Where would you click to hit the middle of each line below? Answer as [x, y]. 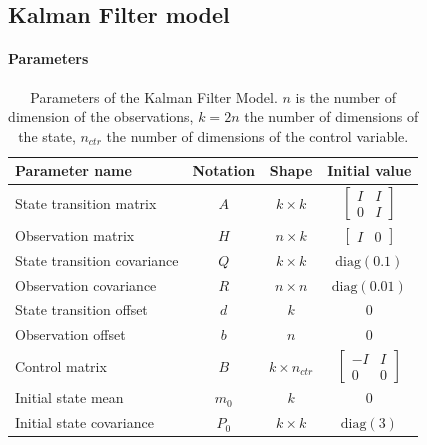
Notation [223, 170]
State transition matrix [86, 202]
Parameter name [73, 170]
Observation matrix [75, 234]
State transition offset [81, 309]
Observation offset [70, 334]
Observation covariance [86, 284]
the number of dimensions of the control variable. [257, 135]
